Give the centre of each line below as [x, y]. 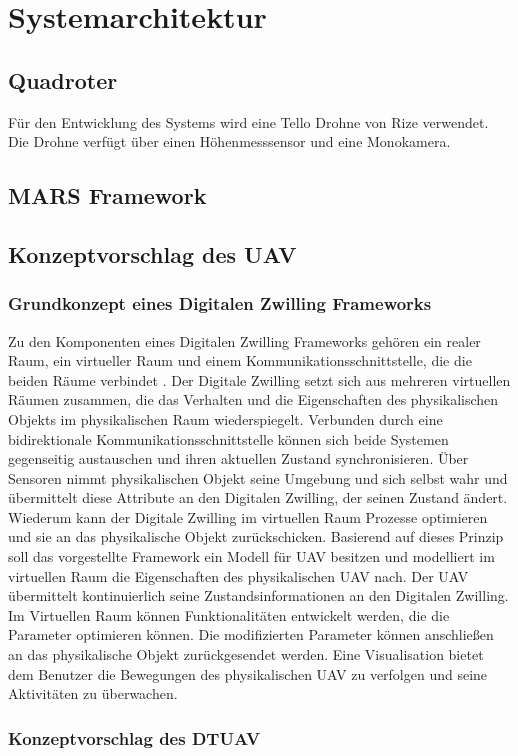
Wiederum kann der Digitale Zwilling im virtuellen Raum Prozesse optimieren [248, 516]
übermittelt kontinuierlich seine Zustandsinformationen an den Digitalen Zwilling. [258, 595]
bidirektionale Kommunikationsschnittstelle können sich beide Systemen [228, 438]
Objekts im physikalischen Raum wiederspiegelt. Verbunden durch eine [225, 418]
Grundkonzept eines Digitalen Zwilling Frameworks [220, 303]
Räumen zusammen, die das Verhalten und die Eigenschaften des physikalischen [253, 399]
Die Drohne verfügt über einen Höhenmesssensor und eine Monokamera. [229, 141]
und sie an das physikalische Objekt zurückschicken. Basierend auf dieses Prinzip [256, 536]
